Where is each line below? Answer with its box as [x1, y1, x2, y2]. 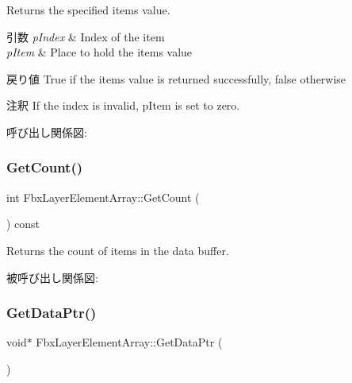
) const [6, 215, 40, 232]
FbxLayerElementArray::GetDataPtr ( [36, 334, 223, 350]
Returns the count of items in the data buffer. [6, 242, 229, 258]
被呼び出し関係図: [6, 269, 98, 285]
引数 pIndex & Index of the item [6, 28, 165, 44]
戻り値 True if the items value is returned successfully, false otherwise [6, 70, 346, 87]
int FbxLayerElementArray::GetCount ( [6, 188, 200, 205]
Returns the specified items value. [6, 2, 170, 17]
